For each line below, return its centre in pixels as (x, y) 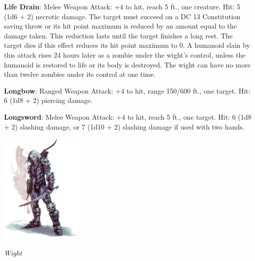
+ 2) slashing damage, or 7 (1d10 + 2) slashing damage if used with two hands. (124, 126)
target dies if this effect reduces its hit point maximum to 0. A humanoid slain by (127, 45)
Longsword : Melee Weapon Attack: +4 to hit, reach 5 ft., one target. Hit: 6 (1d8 (128, 116)
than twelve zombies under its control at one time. (80, 74)
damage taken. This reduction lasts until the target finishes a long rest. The (118, 35)
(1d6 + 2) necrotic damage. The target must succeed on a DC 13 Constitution (122, 16)
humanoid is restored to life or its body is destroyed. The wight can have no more (127, 64)
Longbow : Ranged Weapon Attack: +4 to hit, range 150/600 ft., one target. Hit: (127, 90)
